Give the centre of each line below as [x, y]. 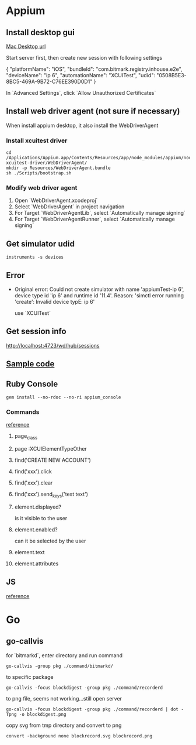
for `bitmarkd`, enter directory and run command [64, 655]
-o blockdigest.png [43, 714]
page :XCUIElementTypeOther [51, 449]
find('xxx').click [33, 472]
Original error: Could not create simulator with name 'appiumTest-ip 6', [99, 289]
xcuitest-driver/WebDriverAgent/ [47, 163]
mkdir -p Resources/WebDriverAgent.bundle [58, 168]
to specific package [30, 677]
